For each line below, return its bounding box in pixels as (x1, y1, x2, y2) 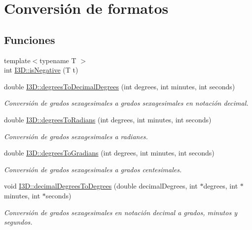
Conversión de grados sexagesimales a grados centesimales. (4, 164, 182, 174)
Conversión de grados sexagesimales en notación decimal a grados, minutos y (4, 207, 237, 217)
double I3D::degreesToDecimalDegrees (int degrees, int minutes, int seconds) (4, 81, 235, 91)
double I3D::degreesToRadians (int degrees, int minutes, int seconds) (4, 114, 212, 124)
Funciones (4, 32, 55, 47)
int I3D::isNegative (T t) (4, 65, 78, 75)
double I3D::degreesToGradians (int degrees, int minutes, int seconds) (4, 148, 215, 158)
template (4, 55, 31, 65)
